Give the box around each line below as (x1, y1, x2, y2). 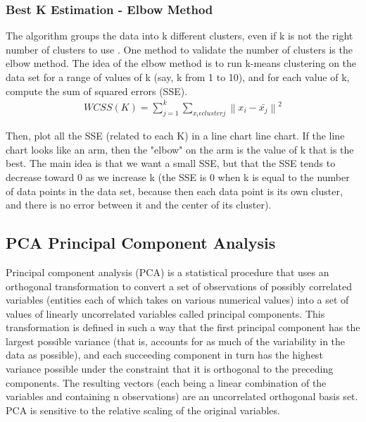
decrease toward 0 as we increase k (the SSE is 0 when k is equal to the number (6, 169, 350, 184)
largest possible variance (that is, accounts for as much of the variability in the (6, 333, 346, 348)
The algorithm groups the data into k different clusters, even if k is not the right (6, 28, 353, 43)
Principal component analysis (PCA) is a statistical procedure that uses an (6, 264, 329, 279)
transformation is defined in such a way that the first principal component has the (6, 320, 360, 335)
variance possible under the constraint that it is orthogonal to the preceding (6, 361, 334, 376)
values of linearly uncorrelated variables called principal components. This (6, 306, 325, 321)
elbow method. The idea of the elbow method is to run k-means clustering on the (6, 56, 357, 70)
